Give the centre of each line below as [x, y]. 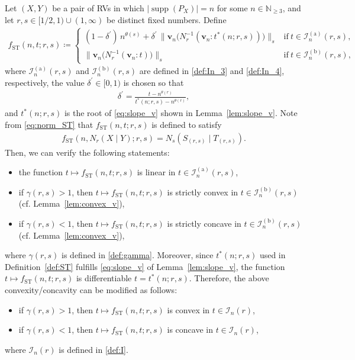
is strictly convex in [203, 192]
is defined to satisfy [187, 124]
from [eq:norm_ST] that [49, 124]
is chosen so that [154, 82]
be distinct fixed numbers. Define [166, 19]
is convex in [188, 309]
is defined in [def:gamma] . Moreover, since [138, 255]
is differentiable [104, 278]
